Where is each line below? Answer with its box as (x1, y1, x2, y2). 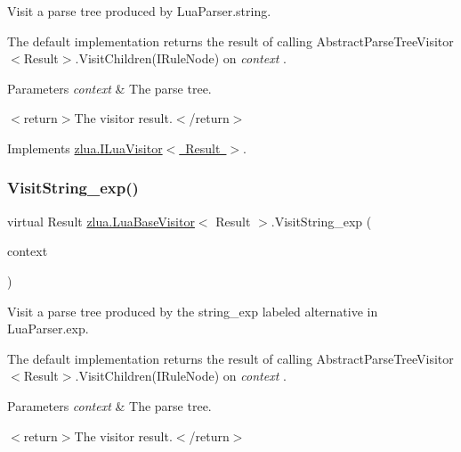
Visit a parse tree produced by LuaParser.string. (7, 2, 271, 20)
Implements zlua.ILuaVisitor (7, 138, 163, 157)
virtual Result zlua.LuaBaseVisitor (7, 211, 195, 230)
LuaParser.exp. (7, 319, 89, 338)
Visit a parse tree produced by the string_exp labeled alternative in (7, 301, 378, 320)
